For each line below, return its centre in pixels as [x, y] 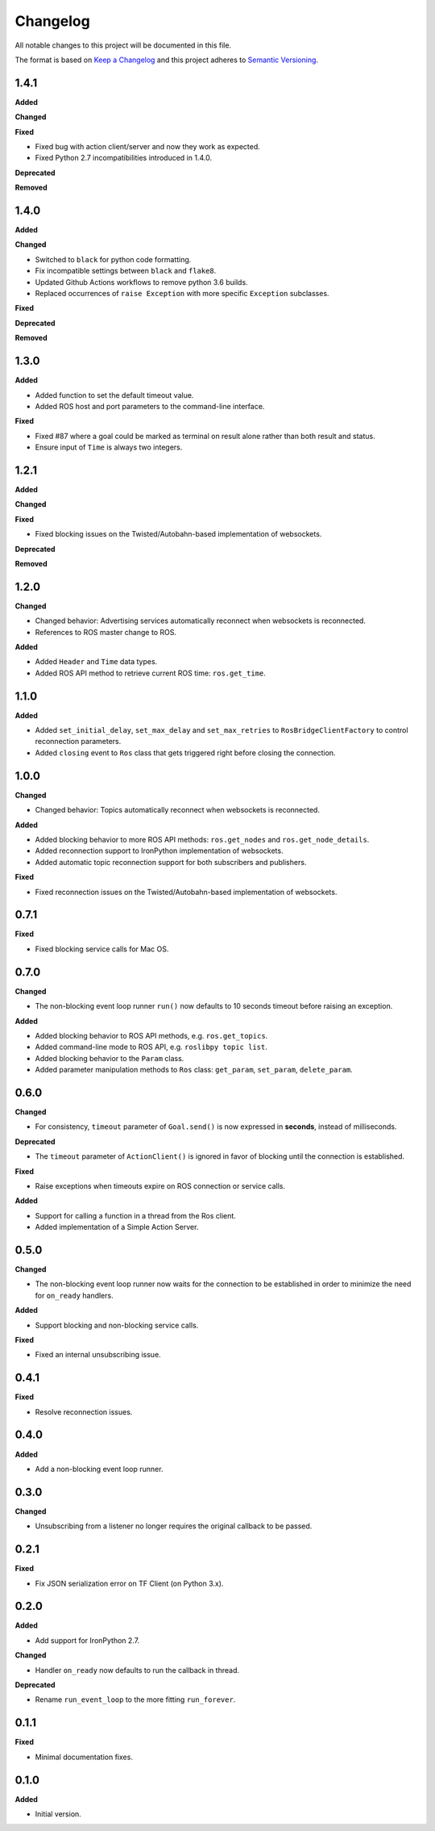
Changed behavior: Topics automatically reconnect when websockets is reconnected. [177, 810]
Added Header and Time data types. [96, 662]
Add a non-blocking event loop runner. [99, 1469]
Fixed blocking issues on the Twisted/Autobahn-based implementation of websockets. [178, 534]
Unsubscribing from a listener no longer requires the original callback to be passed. [174, 1526]
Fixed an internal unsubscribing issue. [98, 1355]
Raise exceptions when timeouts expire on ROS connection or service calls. [160, 1185]
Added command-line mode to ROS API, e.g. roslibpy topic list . [151, 1047]
